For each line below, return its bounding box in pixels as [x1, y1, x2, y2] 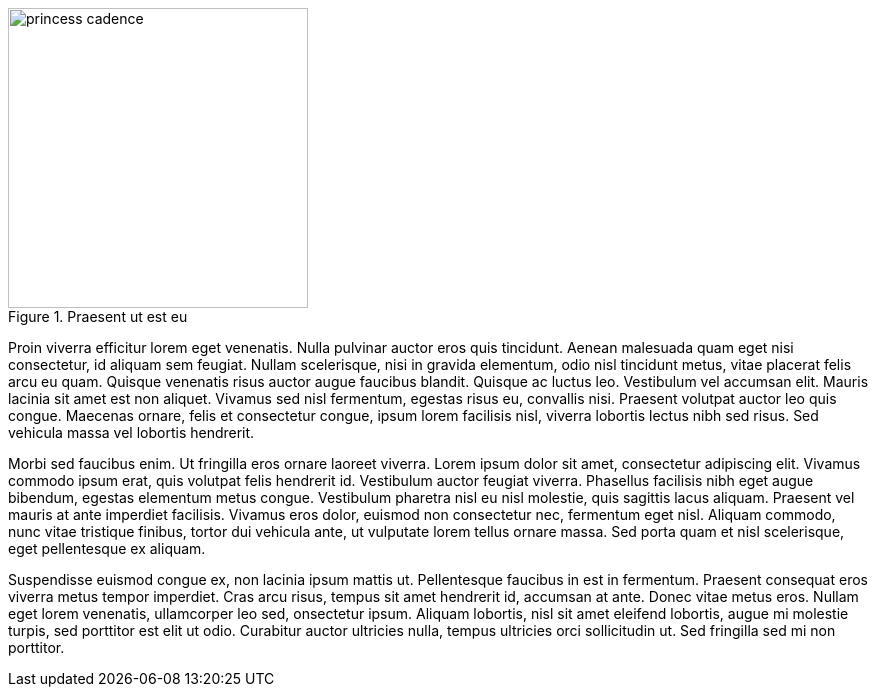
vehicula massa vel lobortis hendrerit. [8, 424, 255, 441]
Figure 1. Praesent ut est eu [8, 308, 188, 325]
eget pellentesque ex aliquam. [8, 540, 206, 557]
